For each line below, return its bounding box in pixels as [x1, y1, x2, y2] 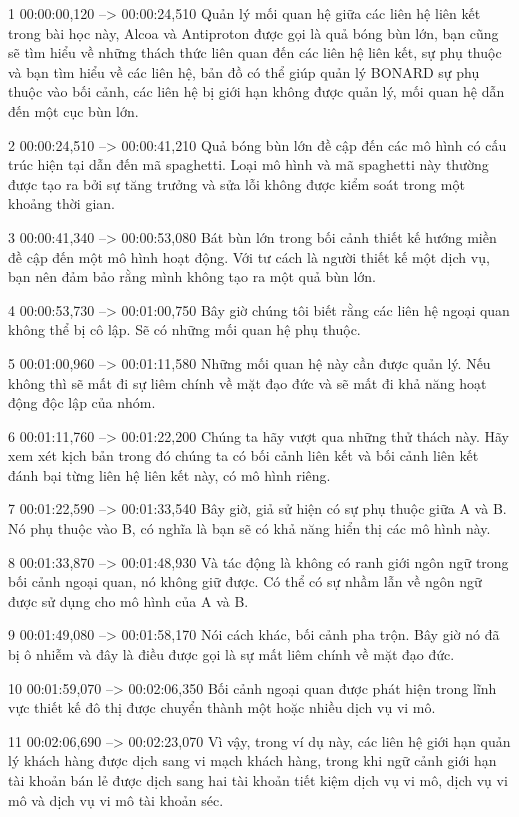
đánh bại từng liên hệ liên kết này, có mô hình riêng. [8, 464, 331, 485]
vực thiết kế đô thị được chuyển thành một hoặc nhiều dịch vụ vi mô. [8, 697, 436, 718]
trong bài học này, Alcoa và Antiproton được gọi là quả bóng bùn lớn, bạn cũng [8, 22, 499, 43]
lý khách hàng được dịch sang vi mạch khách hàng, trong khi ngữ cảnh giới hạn [8, 750, 497, 771]
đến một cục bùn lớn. [8, 100, 139, 121]
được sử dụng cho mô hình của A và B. [8, 590, 249, 611]
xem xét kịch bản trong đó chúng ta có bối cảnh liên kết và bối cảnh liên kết [8, 445, 479, 466]
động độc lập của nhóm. [8, 392, 156, 413]
